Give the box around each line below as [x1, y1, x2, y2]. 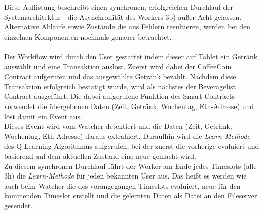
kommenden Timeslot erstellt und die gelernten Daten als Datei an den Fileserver [4, 190, 257, 201]
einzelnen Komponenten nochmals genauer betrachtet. [4, 31, 172, 42]
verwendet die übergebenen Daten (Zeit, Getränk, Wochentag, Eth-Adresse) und [4, 100, 254, 111]
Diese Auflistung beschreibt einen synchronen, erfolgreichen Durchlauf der [4, 2, 234, 12]
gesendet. [4, 200, 33, 210]
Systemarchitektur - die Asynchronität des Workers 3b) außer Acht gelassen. [4, 11, 242, 22]
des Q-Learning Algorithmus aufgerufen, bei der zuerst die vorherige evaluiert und [4, 140, 259, 151]
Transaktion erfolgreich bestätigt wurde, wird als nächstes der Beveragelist [4, 81, 236, 91]
